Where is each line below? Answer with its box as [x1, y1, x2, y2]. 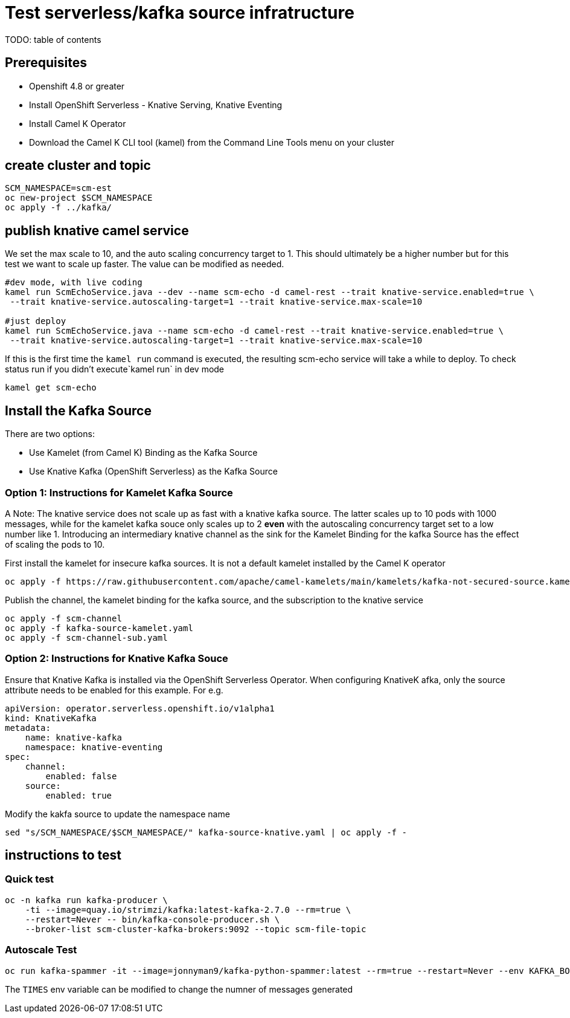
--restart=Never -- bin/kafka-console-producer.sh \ [25, 914, 280, 924]
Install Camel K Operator [29, 118, 126, 129]
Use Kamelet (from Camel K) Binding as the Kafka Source [29, 447, 258, 458]
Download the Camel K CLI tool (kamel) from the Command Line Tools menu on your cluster [29, 137, 394, 148]
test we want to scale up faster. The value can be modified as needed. [5, 259, 284, 270]
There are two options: [5, 429, 95, 439]
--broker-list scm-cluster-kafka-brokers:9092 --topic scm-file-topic [25, 924, 367, 934]
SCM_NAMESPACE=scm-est [5, 183, 112, 193]
